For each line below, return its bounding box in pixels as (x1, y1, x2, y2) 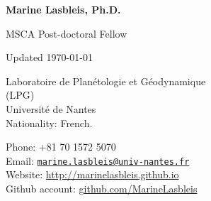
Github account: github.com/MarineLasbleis (6, 181, 198, 195)
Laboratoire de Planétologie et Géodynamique (6, 73, 206, 88)
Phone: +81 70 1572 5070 (6, 139, 116, 154)
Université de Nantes (6, 101, 96, 116)
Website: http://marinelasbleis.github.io (6, 167, 179, 182)
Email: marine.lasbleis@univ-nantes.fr (6, 153, 190, 168)
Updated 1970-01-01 (6, 50, 93, 65)
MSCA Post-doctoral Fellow (6, 26, 127, 40)
